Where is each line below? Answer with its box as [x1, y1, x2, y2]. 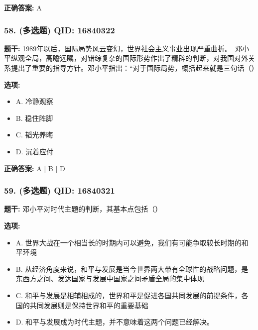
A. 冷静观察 [15, 96, 53, 107]
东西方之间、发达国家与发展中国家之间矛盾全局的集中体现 [15, 273, 204, 284]
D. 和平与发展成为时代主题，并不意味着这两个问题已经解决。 [15, 317, 214, 327]
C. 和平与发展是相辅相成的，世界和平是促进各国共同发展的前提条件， [15, 290, 242, 300]
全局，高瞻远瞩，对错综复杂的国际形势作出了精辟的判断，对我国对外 [24, 53, 248, 63]
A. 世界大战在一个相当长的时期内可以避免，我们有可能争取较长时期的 [15, 237, 242, 247]
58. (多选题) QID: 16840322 [4, 23, 115, 36]
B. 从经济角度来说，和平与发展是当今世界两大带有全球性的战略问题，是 [15, 263, 249, 274]
